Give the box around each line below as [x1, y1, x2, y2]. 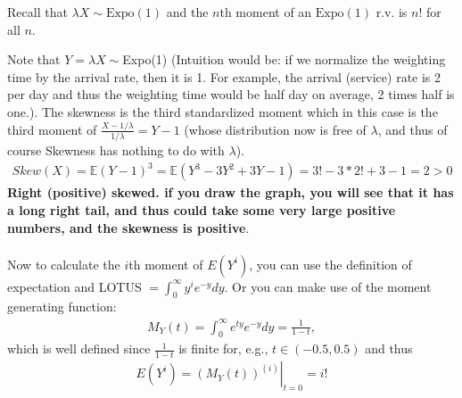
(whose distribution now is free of [184, 120, 367, 138]
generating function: [7, 297, 117, 316]
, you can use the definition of [249, 254, 412, 273]
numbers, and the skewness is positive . [7, 218, 250, 236]
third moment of [7, 120, 97, 138]
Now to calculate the [7, 254, 120, 273]
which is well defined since [7, 339, 151, 358]
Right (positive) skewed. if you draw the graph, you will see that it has [7, 183, 454, 202]
